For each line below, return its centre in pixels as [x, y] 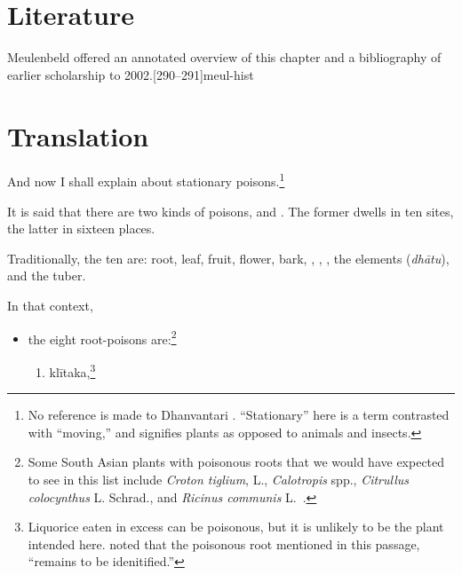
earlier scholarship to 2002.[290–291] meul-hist [131, 74]
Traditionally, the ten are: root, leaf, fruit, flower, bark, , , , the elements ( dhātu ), [228, 258]
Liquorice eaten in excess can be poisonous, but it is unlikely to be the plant [236, 527]
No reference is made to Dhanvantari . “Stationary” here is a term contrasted [239, 415]
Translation [78, 135]
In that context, [50, 306]
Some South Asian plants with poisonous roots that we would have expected [236, 462]
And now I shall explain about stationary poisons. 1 [146, 180]
